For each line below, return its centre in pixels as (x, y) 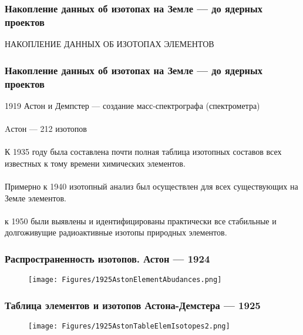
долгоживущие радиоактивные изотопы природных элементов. (116, 232)
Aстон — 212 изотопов (46, 129)
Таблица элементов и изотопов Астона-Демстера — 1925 (133, 305)
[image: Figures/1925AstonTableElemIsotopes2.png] (129, 326)
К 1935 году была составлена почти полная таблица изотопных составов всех (143, 152)
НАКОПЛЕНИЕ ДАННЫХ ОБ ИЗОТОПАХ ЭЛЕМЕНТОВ (110, 44)
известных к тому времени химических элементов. (95, 163)
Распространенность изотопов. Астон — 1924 (107, 258)
